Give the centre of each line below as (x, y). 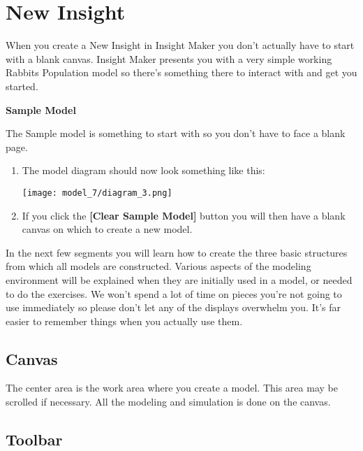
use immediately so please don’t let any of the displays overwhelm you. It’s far (173, 307)
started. (22, 86)
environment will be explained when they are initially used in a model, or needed (179, 279)
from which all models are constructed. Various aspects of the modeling (158, 266)
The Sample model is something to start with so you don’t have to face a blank (176, 133)
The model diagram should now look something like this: (143, 170)
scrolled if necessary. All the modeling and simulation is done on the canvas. (168, 402)
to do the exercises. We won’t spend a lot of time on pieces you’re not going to (174, 293)
